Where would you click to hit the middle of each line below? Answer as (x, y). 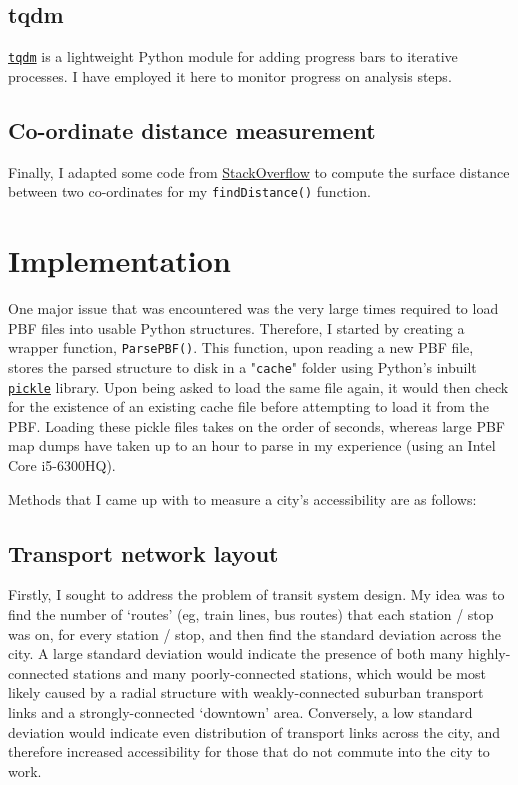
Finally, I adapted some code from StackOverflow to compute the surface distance (259, 171)
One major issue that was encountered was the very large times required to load (253, 308)
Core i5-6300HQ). (62, 464)
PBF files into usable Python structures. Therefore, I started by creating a (236, 327)
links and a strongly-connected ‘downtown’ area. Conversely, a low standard (240, 711)
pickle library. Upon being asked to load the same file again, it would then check (258, 386)
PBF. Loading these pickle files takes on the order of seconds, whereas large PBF (256, 425)
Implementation (119, 260)
